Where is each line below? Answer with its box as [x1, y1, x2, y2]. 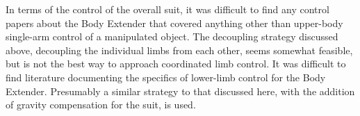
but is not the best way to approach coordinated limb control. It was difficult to [6, 56, 346, 71]
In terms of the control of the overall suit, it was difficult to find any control [6, 2, 329, 16]
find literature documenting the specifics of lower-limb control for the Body [6, 69, 326, 84]
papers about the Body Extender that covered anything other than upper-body [6, 15, 343, 30]
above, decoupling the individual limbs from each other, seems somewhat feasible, [6, 42, 353, 57]
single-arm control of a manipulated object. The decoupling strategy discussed [6, 29, 338, 44]
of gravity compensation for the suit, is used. [6, 97, 196, 112]
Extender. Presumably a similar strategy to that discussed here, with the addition [6, 83, 355, 98]
